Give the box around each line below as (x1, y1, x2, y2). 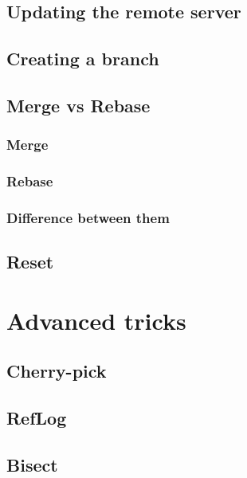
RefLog (6, 406, 67, 430)
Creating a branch (6, 46, 159, 71)
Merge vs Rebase (6, 92, 151, 117)
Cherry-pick (6, 358, 107, 383)
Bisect (6, 452, 58, 476)
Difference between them (6, 207, 170, 227)
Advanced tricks (6, 304, 186, 336)
